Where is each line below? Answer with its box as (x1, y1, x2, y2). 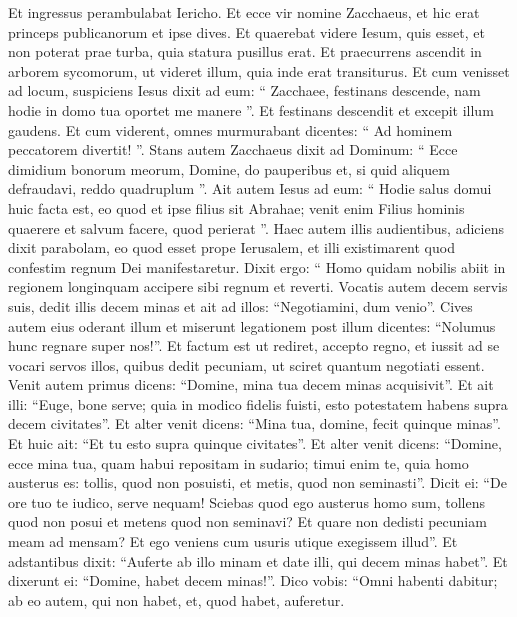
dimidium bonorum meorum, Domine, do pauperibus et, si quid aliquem (8, 158, 450, 179)
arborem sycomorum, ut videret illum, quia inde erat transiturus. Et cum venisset (8, 60, 510, 81)
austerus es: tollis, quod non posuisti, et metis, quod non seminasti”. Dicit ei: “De (8, 472, 507, 493)
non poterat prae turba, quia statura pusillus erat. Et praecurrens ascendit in (8, 41, 482, 62)
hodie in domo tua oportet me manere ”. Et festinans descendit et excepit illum (8, 99, 494, 120)
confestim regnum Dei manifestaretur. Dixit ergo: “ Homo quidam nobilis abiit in (8, 256, 506, 277)
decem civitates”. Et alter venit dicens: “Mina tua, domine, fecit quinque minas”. (8, 413, 501, 434)
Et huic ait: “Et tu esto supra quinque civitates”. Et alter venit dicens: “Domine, (8, 433, 502, 454)
